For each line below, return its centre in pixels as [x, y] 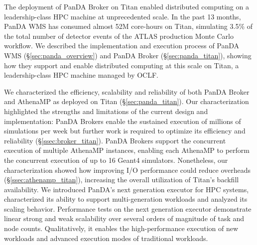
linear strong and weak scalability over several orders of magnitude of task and [124, 218]
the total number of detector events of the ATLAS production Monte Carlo [119, 36]
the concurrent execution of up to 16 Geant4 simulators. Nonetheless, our [116, 160]
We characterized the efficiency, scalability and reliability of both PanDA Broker [127, 91]
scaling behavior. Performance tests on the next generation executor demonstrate [128, 208]
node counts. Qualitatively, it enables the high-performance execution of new [121, 228]
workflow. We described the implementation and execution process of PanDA [122, 46]
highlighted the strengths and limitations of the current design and [106, 111]
